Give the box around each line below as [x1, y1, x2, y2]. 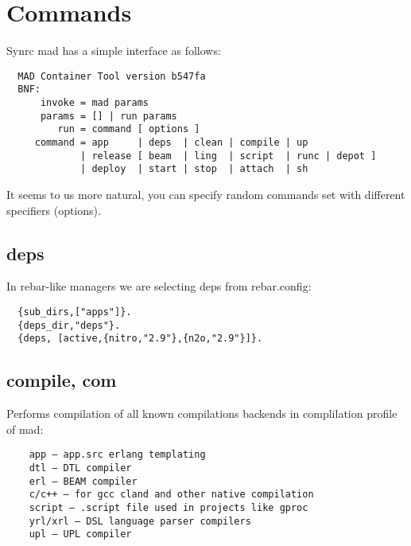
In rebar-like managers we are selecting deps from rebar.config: [6, 278, 312, 294]
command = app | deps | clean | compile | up [34, 137, 308, 148]
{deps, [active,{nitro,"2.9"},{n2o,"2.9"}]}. [17, 333, 263, 345]
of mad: [6, 420, 44, 437]
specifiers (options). [6, 201, 101, 218]
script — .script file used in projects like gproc [29, 501, 308, 513]
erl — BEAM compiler [29, 475, 138, 487]
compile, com [6, 368, 117, 392]
